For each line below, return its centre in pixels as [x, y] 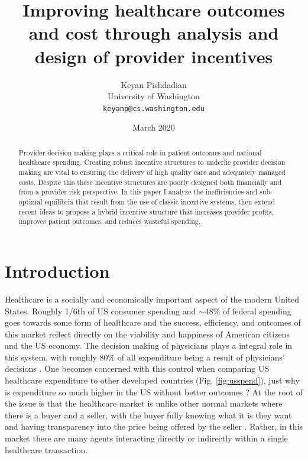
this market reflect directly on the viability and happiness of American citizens [147, 334]
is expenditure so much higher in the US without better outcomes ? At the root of [154, 392]
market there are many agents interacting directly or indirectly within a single [146, 438]
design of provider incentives [154, 56]
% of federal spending [252, 311]
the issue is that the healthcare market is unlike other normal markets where [144, 403]
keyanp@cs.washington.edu [154, 108]
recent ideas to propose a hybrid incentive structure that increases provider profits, [146, 211]
